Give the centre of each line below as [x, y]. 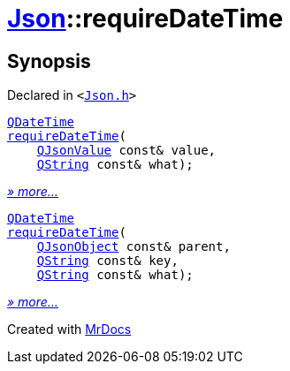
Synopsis [49, 61]
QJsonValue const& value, [126, 151]
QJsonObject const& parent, [134, 247]
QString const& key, [107, 261]
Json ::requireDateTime [145, 19]
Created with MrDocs [69, 329]
